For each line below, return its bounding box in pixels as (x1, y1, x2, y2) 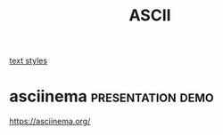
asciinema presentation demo (9, 86, 214, 107)
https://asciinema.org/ (9, 116, 91, 127)
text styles (9, 55, 47, 67)
